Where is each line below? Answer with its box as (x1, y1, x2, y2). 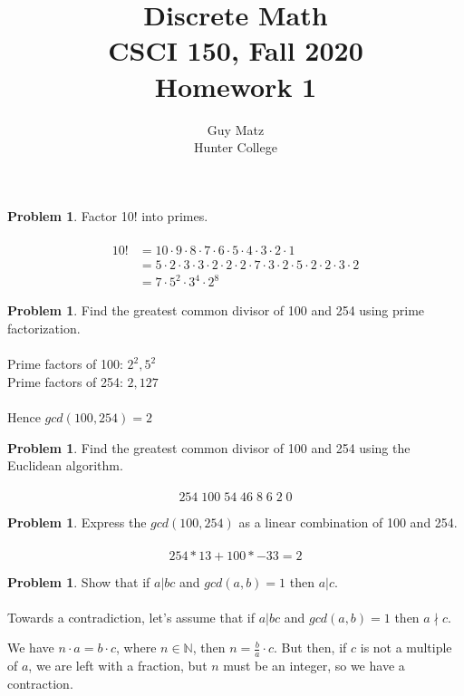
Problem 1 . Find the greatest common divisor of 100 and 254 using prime (7, 301, 425, 320)
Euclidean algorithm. (7, 456, 123, 475)
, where (116, 638, 157, 657)
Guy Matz (207, 120, 265, 139)
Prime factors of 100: (7, 354, 123, 373)
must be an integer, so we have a (223, 656, 405, 675)
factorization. (7, 319, 81, 338)
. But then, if (274, 638, 347, 657)
